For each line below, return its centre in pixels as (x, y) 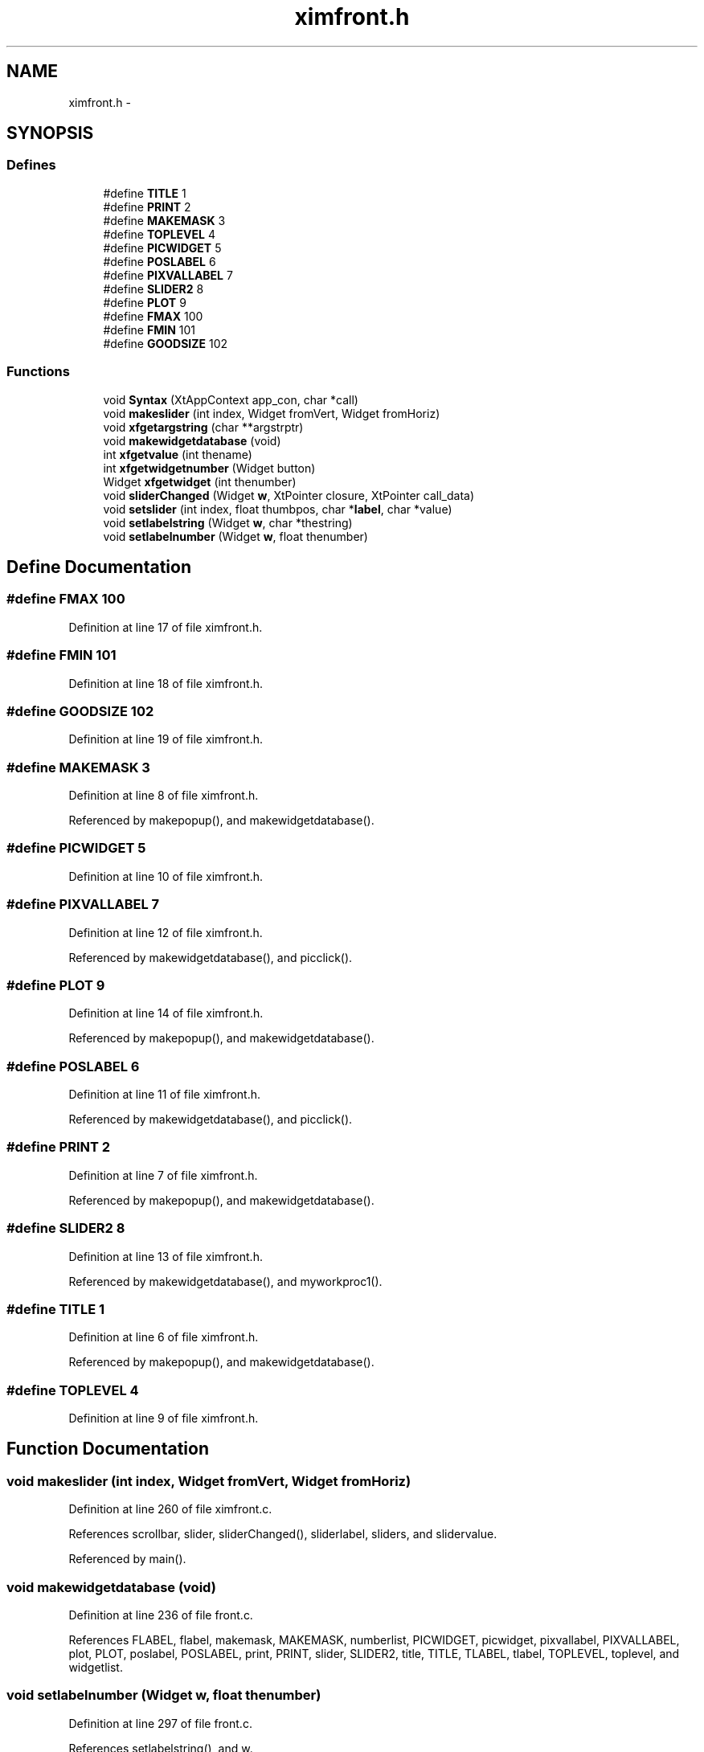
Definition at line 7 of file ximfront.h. (163, 1175)
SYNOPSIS (50, 133)
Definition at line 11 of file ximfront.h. (165, 1095)
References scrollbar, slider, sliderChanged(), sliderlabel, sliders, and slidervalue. (283, 1534)
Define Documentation (99, 567)
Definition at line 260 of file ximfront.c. (170, 1509)
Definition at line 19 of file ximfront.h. (166, 739)
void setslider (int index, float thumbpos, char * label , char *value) (278, 509)
